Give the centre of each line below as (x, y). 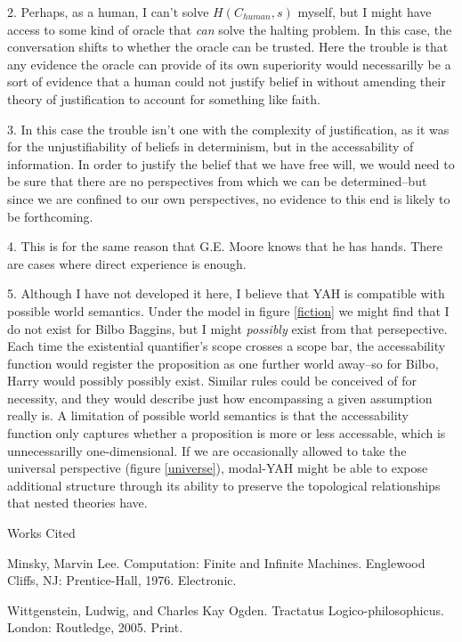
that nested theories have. (77, 503)
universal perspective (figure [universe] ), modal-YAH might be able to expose (218, 468)
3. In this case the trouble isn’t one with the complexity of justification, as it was (228, 129)
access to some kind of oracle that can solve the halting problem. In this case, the (230, 29)
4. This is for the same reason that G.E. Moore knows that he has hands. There (225, 246)
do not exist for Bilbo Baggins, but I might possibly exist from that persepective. (227, 328)
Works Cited (41, 533)
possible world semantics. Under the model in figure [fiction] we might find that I (228, 310)
